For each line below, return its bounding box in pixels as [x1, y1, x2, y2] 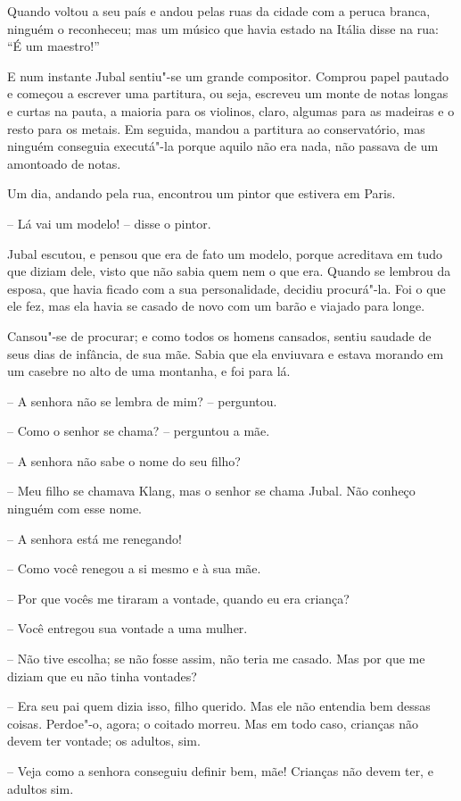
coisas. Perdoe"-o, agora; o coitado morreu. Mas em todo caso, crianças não [7, 713, 418, 732]
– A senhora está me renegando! [7, 529, 182, 547]
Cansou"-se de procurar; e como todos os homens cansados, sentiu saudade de [7, 326, 432, 345]
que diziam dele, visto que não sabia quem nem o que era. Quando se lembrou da [7, 262, 451, 280]
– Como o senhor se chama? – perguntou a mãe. [7, 421, 270, 440]
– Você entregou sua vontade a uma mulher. [7, 619, 248, 638]
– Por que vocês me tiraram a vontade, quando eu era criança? [7, 588, 350, 607]
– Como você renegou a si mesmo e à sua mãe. [7, 559, 261, 578]
